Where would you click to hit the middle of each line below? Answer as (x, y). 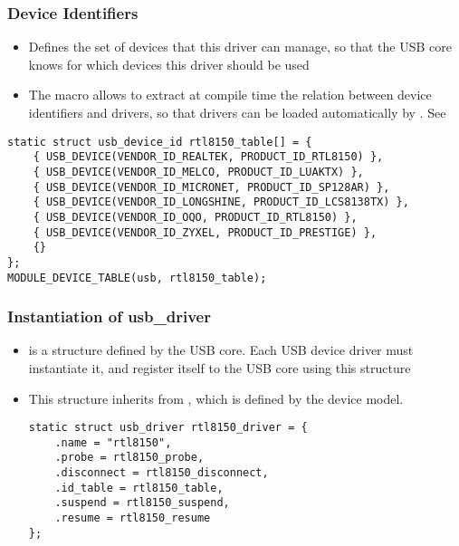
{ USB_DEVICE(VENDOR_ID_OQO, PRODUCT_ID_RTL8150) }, (195, 217)
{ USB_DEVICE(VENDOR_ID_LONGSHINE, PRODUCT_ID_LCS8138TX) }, (221, 202)
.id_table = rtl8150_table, (139, 488)
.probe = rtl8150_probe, (129, 458)
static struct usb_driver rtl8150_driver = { (168, 428)
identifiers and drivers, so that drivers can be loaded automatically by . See (237, 112)
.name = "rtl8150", (113, 442)
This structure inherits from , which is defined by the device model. (216, 398)
